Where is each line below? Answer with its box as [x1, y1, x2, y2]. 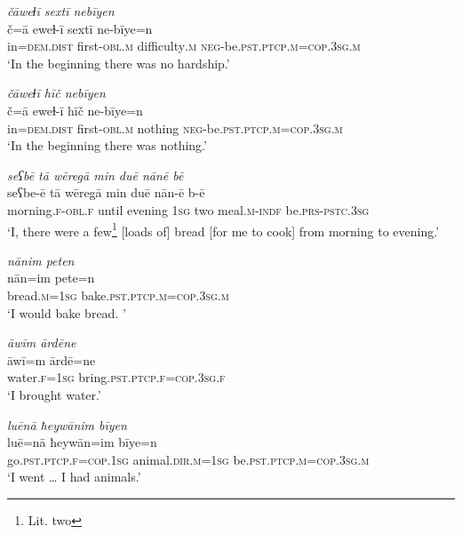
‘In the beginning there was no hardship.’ [7, 53, 230, 72]
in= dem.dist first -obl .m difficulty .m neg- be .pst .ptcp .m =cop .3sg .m [7, 36, 361, 55]
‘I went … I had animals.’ [7, 467, 141, 486]
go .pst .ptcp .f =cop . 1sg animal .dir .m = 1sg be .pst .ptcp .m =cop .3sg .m [7, 450, 370, 468]
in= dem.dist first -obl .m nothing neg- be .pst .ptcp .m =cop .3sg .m [7, 118, 343, 137]
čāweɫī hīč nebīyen [7, 84, 106, 102]
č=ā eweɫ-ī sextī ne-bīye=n [7, 19, 153, 37]
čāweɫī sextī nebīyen [7, 2, 115, 20]
